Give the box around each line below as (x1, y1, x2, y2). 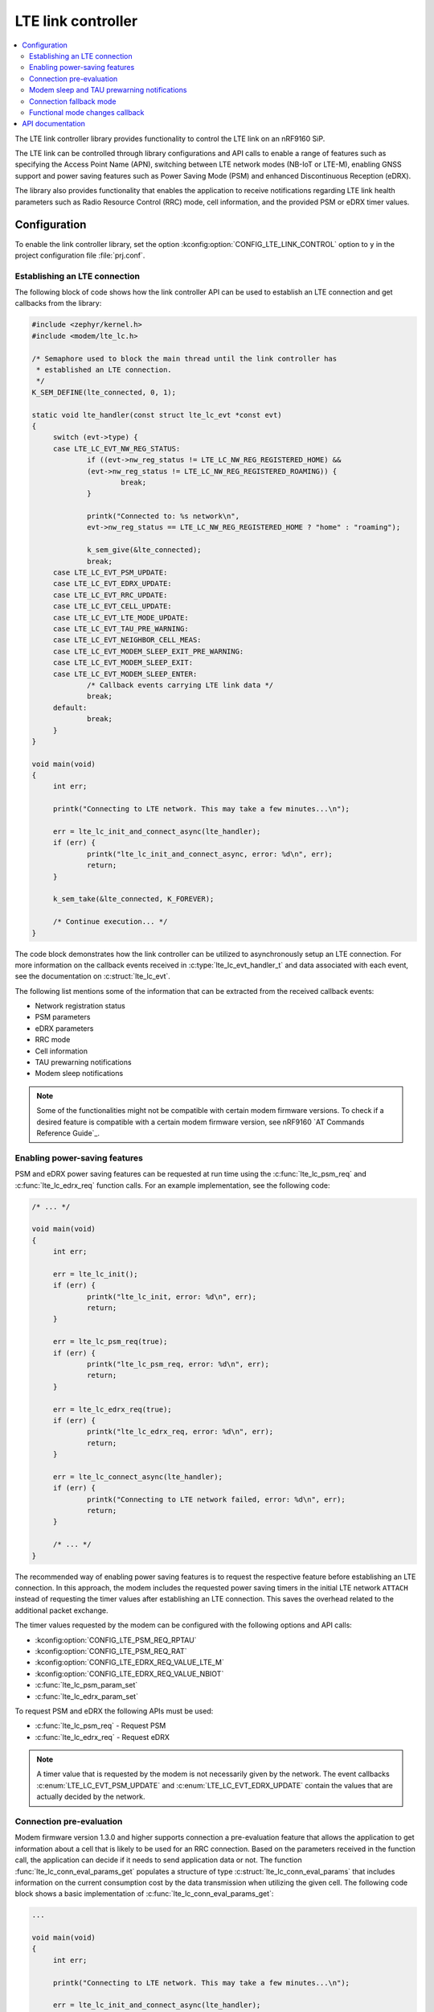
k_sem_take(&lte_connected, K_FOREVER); (52, 894, 215, 904)
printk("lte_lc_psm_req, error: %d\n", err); (87, 1359, 269, 1368)
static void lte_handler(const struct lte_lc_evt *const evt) (31, 410, 282, 419)
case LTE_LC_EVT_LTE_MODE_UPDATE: (52, 612, 189, 622)
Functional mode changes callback (29, 107, 145, 117)
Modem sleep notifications (35, 1069, 124, 1078)
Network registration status (35, 1001, 126, 1011)
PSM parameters (35, 1012, 91, 1022)
